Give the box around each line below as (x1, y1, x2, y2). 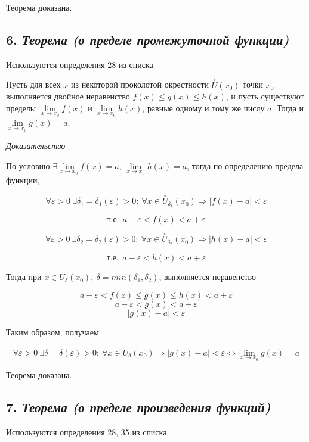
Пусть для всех (6, 78, 61, 91)
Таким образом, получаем (6, 325, 99, 338)
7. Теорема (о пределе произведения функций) (6, 398, 271, 416)
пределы (6, 101, 36, 114)
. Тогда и (271, 101, 304, 114)
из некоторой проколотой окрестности (70, 78, 209, 91)
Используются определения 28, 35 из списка (6, 426, 167, 438)
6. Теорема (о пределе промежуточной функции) (6, 30, 289, 48)
